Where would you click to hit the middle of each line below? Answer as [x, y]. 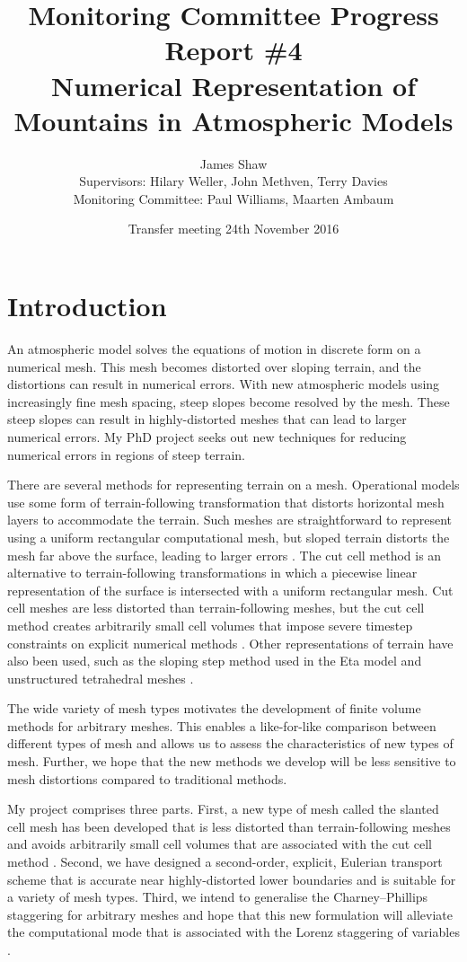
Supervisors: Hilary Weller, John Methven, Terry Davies [233, 181]
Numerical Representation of [233, 85]
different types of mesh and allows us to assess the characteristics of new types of [230, 743]
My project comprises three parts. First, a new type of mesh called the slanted [223, 809]
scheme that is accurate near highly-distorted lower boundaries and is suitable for [232, 879]
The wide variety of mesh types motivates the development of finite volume [214, 708]
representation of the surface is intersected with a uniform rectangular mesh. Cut [230, 590]
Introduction [87, 306]
